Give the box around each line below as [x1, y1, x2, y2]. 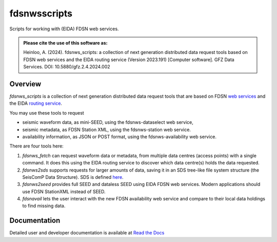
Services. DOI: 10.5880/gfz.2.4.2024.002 [23, 64, 110, 70]
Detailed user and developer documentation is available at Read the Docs [9, 230, 165, 236]
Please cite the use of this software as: [23, 40, 108, 46]
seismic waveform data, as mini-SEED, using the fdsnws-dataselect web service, [22, 119, 193, 125]
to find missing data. [22, 203, 66, 209]
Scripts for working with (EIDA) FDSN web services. [9, 26, 119, 32]
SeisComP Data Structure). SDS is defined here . [22, 174, 124, 180]
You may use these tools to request [9, 109, 84, 116]
